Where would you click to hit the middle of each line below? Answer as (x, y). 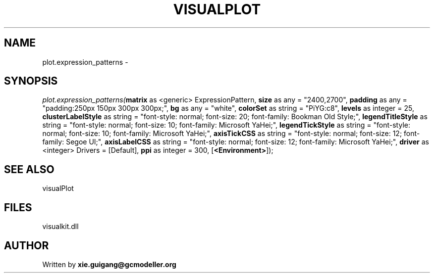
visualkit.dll (60, 227)
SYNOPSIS (31, 81)
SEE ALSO (29, 169)
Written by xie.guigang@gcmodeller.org (109, 264)
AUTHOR (27, 245)
